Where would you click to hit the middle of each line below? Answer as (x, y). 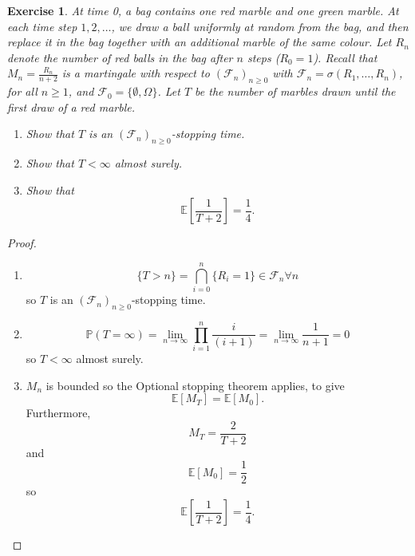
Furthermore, (58, 413)
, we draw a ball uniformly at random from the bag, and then (260, 26)
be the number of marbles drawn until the (295, 91)
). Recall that (345, 57)
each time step (42, 26)
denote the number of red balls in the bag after (120, 57)
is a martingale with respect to (136, 73)
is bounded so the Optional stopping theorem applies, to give (195, 385)
